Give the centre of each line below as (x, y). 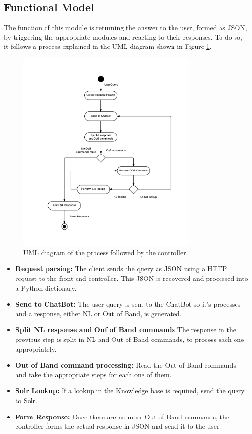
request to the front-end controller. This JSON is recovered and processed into (132, 278)
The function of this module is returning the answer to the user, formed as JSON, (126, 27)
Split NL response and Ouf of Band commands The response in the (126, 330)
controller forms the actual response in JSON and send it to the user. (118, 426)
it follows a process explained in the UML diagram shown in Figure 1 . (108, 46)
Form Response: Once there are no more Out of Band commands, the (122, 416)
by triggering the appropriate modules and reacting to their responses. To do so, (123, 37)
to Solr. (26, 400)
